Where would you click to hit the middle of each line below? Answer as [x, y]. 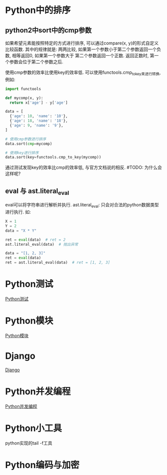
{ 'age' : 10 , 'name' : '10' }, [39, 116]
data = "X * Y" [21, 231]
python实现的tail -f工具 [29, 443]
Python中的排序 [38, 10]
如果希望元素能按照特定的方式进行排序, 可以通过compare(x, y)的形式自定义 [82, 43]
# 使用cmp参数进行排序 [26, 139]
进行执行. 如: [18, 212]
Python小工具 [34, 428]
